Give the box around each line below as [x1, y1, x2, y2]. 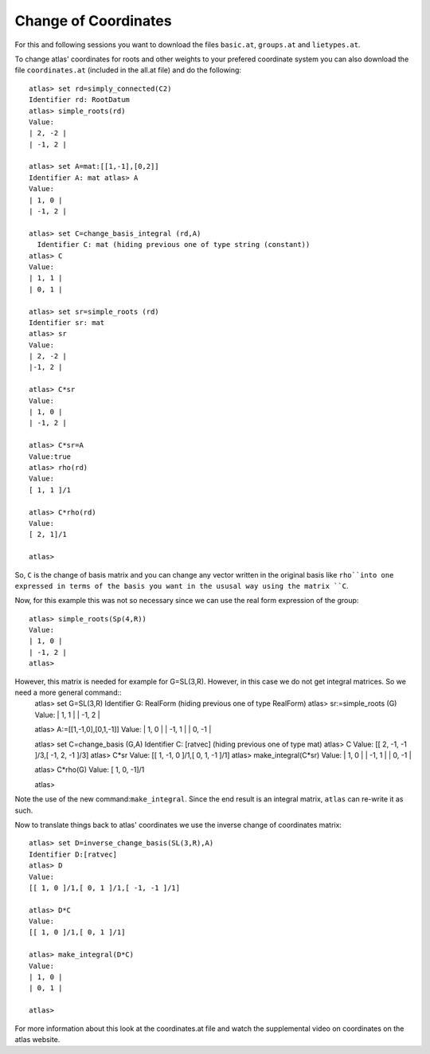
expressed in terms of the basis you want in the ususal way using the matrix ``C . [14, 581, 349, 590]
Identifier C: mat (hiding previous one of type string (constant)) [37, 240, 311, 249]
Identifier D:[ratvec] [29, 849, 118, 859]
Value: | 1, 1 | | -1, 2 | [34, 710, 100, 719]
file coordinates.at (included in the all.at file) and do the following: [14, 65, 242, 75]
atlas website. [14, 1034, 61, 1044]
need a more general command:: [14, 688, 123, 697]
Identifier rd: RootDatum [29, 96, 131, 104]
